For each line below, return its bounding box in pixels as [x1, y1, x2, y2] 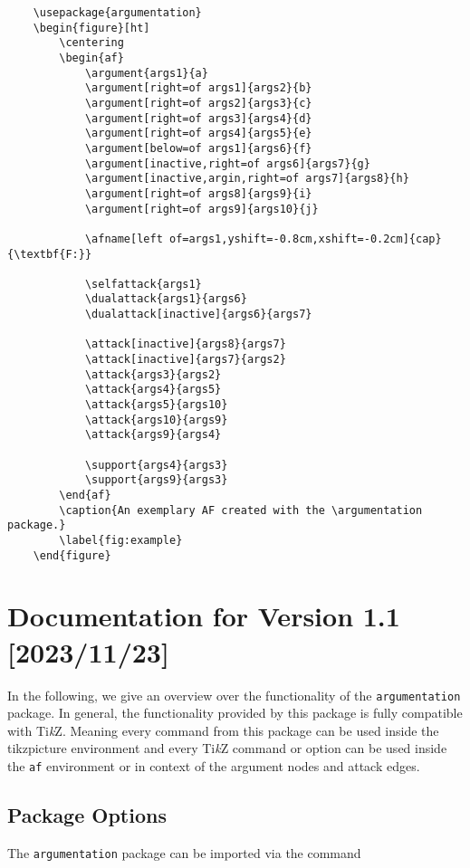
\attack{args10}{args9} [84, 413, 228, 426]
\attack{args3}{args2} [84, 367, 222, 381]
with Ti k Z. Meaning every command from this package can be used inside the [7, 720, 439, 739]
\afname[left [84, 232, 163, 245]
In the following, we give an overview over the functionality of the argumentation [7, 685, 461, 704]
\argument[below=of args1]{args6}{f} [84, 141, 312, 155]
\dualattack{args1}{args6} [84, 292, 247, 306]
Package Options [7, 801, 167, 829]
